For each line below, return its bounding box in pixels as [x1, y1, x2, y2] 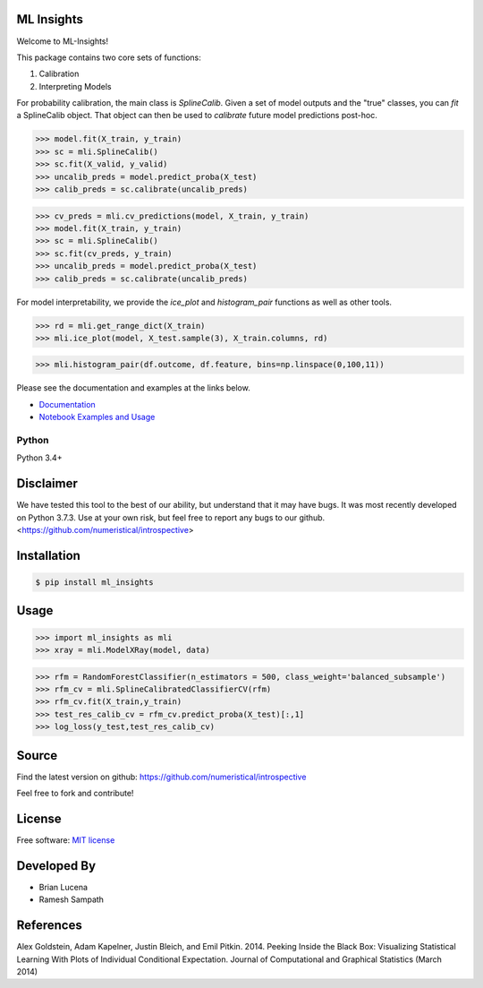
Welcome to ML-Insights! [16, 36, 109, 47]
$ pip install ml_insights [35, 578, 154, 588]
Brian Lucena [38, 881, 89, 892]
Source [16, 748, 58, 763]
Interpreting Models [38, 81, 112, 91]
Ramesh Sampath [38, 894, 105, 905]
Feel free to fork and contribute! [16, 788, 134, 799]
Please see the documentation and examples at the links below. [16, 382, 250, 393]
